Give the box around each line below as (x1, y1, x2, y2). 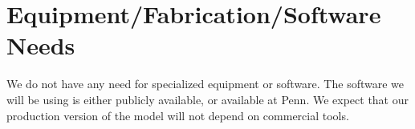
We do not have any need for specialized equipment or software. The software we (6, 75, 404, 92)
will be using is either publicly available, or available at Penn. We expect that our (6, 91, 409, 107)
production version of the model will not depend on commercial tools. (6, 107, 349, 123)
